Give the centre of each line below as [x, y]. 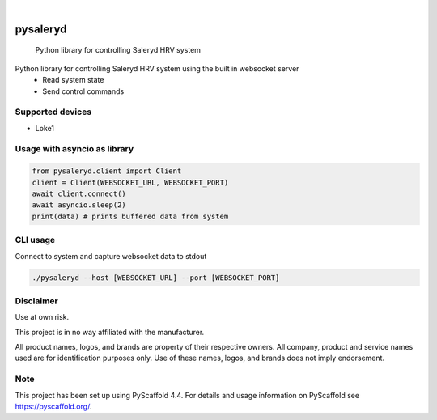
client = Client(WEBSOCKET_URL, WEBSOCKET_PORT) [130, 182]
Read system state [73, 80]
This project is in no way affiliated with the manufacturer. [110, 332]
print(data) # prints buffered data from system [130, 216]
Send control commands [83, 91]
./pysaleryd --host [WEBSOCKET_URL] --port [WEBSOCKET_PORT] [156, 278]
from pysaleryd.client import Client [107, 171]
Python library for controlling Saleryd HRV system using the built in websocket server [157, 68]
